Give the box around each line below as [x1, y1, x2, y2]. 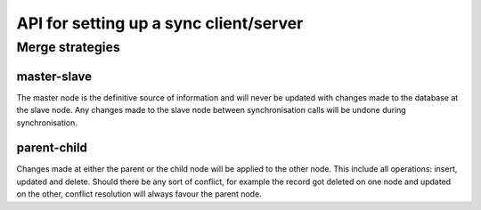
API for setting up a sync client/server [16, 13, 304, 33]
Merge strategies [16, 39, 120, 55]
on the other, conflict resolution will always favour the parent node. [16, 189, 262, 199]
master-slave [16, 69, 93, 84]
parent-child [16, 141, 88, 156]
